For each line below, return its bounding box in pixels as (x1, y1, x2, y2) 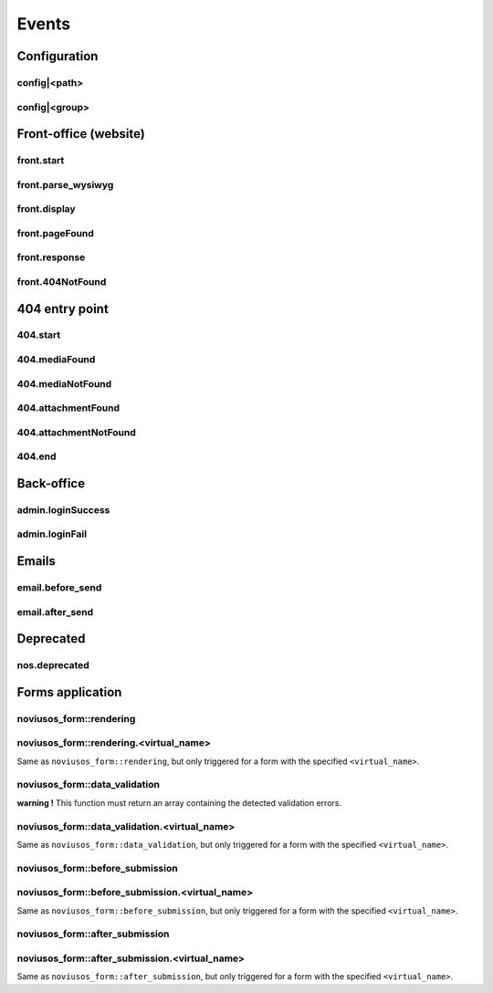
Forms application (16, 685, 122, 700)
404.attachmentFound (16, 402, 121, 414)
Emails (16, 553, 57, 570)
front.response (16, 251, 86, 264)
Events (16, 14, 71, 34)
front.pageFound (16, 226, 95, 239)
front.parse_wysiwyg (16, 178, 114, 191)
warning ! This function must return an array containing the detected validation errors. (16, 797, 342, 808)
